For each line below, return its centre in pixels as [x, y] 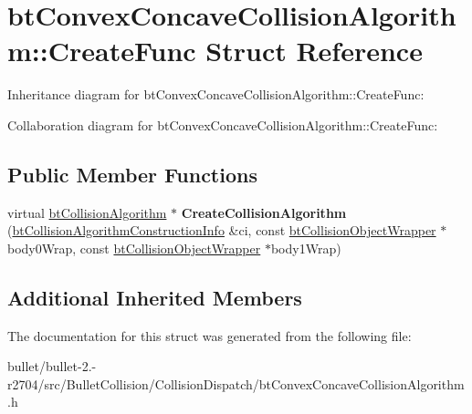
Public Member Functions [132, 174]
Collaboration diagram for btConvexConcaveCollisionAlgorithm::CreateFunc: [223, 124]
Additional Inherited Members [155, 297]
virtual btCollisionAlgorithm [87, 212]
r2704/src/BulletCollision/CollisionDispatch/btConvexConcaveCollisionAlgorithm [236, 383]
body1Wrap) [306, 248]
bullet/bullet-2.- [52, 366]
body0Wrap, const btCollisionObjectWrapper [134, 248]
